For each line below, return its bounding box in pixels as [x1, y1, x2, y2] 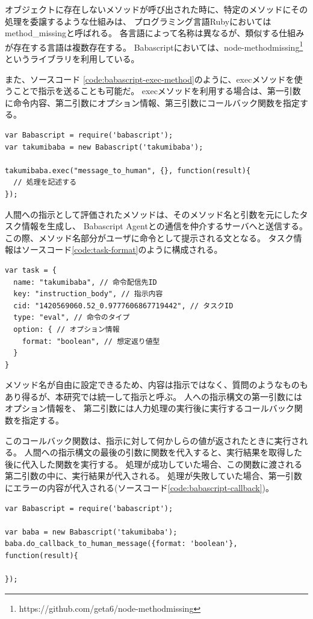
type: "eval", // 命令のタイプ [13, 313, 130, 322]
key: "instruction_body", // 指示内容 [13, 290, 163, 299]
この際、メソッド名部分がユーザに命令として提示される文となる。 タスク [5, 231, 294, 244]
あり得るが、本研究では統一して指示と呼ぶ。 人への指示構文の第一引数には [5, 390, 302, 402]
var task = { [5, 265, 57, 275]
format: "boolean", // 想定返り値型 [22, 337, 160, 346]
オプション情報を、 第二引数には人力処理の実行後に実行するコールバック [5, 402, 294, 414]
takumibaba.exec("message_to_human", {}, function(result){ [5, 166, 251, 175]
